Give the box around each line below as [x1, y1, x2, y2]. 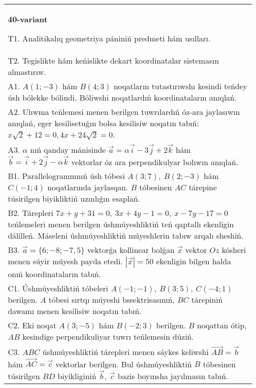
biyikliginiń [58, 370, 96, 382]
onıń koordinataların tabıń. [8, 268, 101, 280]
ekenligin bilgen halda [156, 255, 231, 267]
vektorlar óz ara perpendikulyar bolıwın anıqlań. [71, 156, 238, 168]
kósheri [222, 244, 246, 256]
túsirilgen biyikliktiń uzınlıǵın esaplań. [8, 193, 140, 205]
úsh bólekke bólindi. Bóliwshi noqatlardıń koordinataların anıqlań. [8, 92, 237, 103]
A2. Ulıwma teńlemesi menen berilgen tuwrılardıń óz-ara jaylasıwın [8, 106, 240, 117]
